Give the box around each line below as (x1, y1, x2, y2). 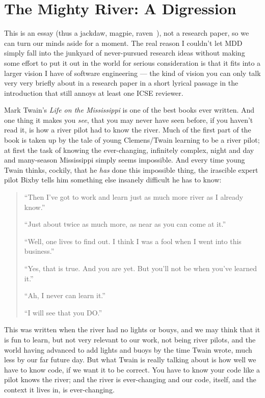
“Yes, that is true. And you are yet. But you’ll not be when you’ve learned (24, 263, 257, 273)
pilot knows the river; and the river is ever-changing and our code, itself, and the (4, 374, 256, 385)
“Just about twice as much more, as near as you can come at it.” (24, 219, 226, 229)
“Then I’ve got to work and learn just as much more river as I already (24, 192, 244, 202)
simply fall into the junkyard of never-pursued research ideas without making (4, 47, 245, 58)
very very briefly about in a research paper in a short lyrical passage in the (4, 77, 238, 88)
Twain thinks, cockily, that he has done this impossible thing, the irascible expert (4, 164, 258, 175)
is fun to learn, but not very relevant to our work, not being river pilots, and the (4, 334, 256, 344)
